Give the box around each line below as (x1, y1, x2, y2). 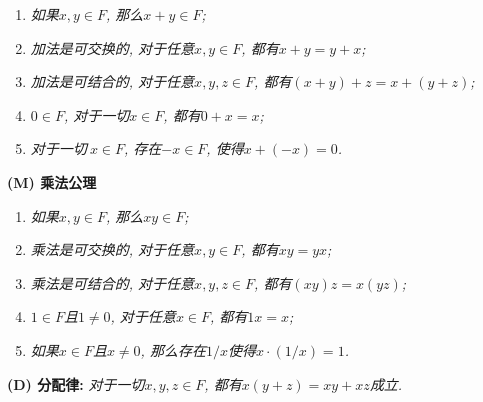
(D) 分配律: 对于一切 (7, 373, 145, 394)
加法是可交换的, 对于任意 (30, 37, 195, 58)
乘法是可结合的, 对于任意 (30, 272, 195, 293)
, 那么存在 (140, 339, 206, 360)
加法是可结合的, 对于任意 (30, 71, 195, 92)
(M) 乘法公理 (7, 171, 97, 192)
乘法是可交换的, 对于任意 (30, 239, 195, 260)
